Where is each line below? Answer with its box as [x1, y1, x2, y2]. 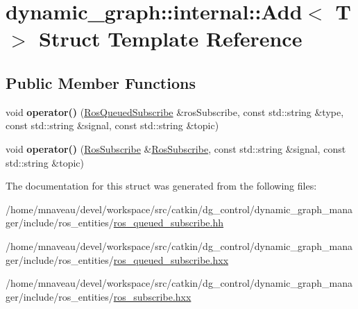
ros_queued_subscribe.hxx [113, 252, 229, 267]
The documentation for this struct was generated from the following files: [6, 178, 317, 193]
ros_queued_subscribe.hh [113, 215, 224, 230]
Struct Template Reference [39, 24, 302, 53]
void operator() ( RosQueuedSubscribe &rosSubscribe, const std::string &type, [6, 104, 344, 119]
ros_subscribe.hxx [113, 289, 191, 303]
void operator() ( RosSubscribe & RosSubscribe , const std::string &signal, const [6, 141, 346, 156]
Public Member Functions [6, 72, 196, 93]
